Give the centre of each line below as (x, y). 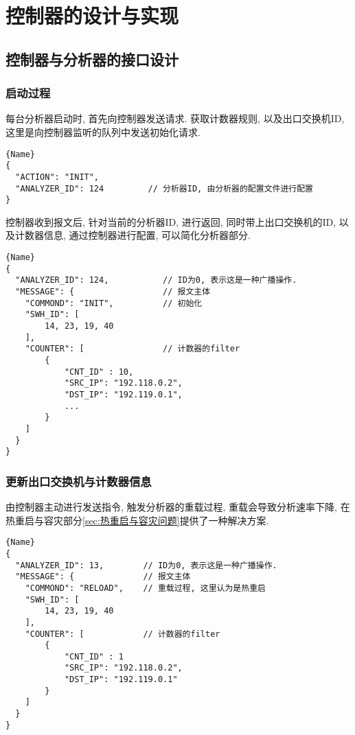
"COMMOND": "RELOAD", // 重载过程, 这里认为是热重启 (145, 588)
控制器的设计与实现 (92, 15)
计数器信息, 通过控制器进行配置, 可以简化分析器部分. (133, 235)
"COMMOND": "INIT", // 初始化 (114, 303)
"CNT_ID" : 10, (99, 372)
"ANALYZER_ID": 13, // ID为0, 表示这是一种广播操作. (146, 565)
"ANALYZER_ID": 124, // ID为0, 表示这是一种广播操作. (156, 280)
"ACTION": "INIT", (57, 177)
